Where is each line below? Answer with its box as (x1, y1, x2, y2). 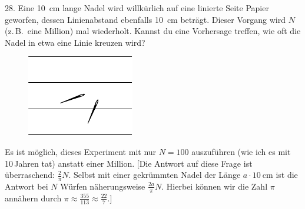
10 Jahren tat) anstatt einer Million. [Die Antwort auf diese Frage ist (5, 157, 253, 169)
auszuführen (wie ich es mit (191, 145, 291, 157)
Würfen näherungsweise (60, 180, 145, 192)
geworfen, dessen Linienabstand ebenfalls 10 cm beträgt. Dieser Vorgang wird (5, 13, 286, 25)
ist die (276, 168, 298, 181)
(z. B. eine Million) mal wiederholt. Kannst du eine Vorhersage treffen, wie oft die (5, 25, 301, 37)
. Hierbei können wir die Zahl (161, 180, 268, 192)
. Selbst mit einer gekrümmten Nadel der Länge (68, 168, 241, 181)
